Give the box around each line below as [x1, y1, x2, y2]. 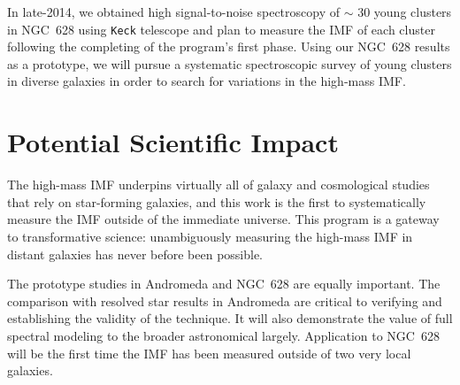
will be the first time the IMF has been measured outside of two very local [7, 343, 411, 362]
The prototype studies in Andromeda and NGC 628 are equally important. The [7, 274, 441, 293]
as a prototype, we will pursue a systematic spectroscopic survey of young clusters [7, 54, 452, 73]
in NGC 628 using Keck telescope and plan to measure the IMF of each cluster [7, 19, 435, 38]
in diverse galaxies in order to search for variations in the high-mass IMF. [7, 72, 406, 90]
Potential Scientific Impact [7, 124, 339, 160]
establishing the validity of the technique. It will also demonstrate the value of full [7, 309, 453, 327]
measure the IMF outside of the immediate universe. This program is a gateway [7, 210, 440, 228]
